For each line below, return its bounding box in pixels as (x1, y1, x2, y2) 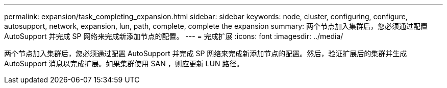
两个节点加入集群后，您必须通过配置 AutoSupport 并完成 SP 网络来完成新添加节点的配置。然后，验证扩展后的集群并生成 (4, 49, 407, 58)
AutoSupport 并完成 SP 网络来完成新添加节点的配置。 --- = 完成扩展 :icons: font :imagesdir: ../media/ (4, 32, 343, 40)
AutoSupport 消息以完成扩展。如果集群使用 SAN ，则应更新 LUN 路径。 (4, 59, 244, 68)
